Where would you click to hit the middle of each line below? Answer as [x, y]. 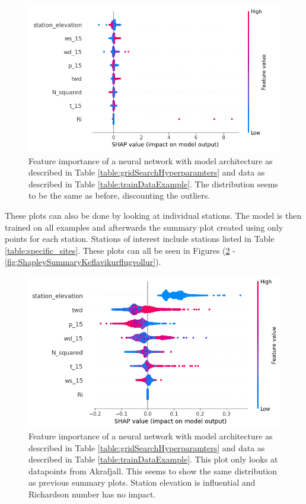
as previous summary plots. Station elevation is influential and [142, 482]
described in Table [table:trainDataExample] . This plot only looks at [153, 459]
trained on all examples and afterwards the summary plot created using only [144, 227]
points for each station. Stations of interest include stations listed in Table [140, 239]
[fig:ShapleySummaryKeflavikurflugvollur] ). [83, 262]
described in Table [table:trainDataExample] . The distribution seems [153, 184]
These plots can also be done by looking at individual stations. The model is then [153, 216]
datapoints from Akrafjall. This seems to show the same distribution [153, 470]
